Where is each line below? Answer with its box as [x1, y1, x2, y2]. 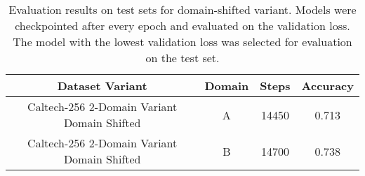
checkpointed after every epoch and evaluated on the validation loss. [15, 17, 350, 34]
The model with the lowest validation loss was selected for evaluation [13, 34, 352, 50]
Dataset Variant [57, 78, 147, 94]
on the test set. [145, 50, 220, 66]
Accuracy [301, 78, 354, 94]
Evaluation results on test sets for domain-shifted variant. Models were [8, 1, 357, 17]
